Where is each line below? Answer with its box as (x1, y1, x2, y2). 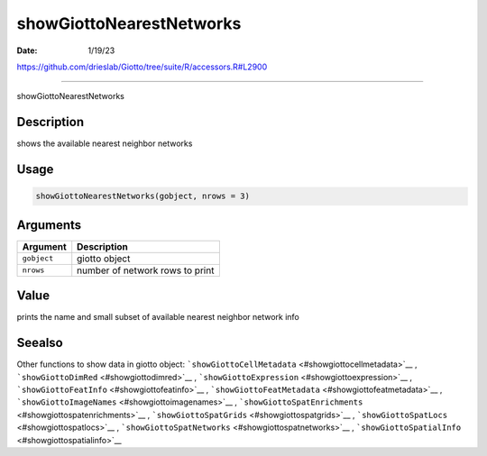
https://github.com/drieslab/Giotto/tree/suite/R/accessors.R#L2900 (16, 61, 268, 72)
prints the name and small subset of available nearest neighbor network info (16, 312, 299, 323)
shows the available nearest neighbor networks (16, 138, 193, 149)
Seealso (16, 335, 63, 351)
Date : (16, 45, 38, 56)
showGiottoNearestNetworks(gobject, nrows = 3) (35, 191, 250, 202)
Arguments (16, 217, 82, 233)
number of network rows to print (77, 264, 215, 277)
